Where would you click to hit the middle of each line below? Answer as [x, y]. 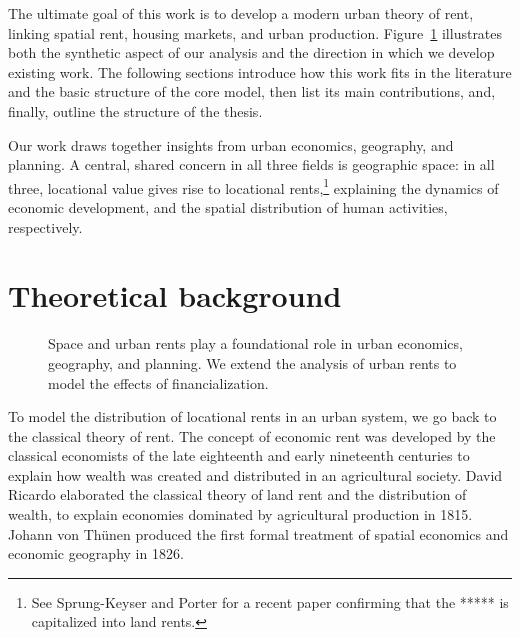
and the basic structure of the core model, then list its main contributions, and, [252, 91]
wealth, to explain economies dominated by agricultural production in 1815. [240, 514]
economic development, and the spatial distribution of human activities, [228, 207]
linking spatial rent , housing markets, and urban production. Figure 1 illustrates [255, 32]
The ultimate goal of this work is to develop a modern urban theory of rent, [241, 13]
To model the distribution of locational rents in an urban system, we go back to [252, 416]
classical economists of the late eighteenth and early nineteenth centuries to [239, 455]
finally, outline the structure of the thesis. [135, 110]
